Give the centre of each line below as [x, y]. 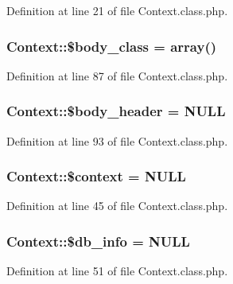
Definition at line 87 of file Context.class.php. [117, 75]
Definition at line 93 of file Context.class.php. [117, 140]
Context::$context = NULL [96, 176]
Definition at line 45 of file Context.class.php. [117, 206]
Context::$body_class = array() [112, 46]
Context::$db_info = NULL [98, 241]
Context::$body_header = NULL [116, 111]
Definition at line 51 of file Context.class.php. [117, 271]
